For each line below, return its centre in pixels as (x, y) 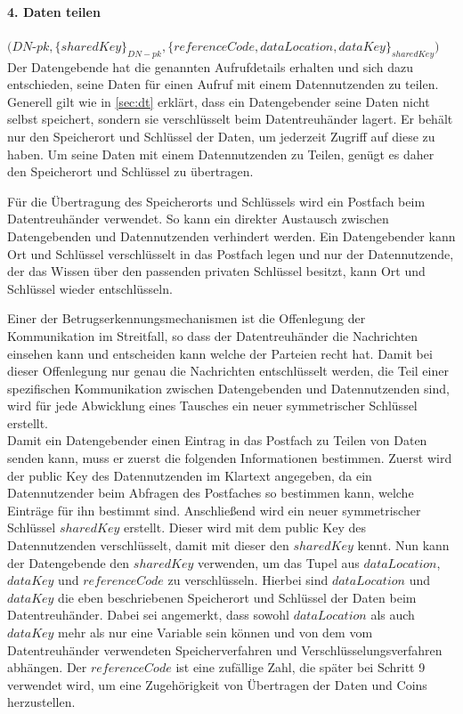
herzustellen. (41, 702)
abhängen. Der (47, 667)
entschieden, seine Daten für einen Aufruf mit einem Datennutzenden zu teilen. (223, 84)
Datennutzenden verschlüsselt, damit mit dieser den (148, 545)
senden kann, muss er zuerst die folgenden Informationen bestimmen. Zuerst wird (230, 458)
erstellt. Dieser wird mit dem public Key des (245, 527)
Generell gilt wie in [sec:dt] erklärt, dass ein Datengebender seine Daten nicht (219, 101)
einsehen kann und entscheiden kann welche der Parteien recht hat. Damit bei (220, 353)
